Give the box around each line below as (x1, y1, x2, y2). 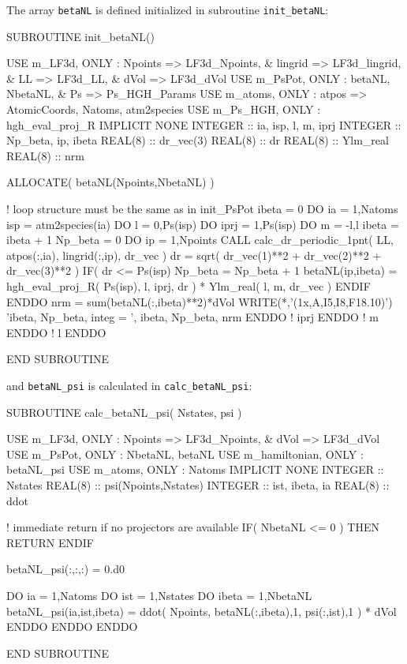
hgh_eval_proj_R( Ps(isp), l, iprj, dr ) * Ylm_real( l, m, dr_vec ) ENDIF (6, 277, 371, 294)
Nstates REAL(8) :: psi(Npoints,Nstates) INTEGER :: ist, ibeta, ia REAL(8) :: (6, 476, 390, 493)
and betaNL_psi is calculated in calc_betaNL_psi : (6, 377, 252, 393)
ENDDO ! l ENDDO (6, 324, 106, 340)
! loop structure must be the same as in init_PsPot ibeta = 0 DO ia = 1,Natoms (6, 201, 398, 216)
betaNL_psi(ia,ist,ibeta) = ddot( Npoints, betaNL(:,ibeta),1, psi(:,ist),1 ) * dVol (6, 602, 397, 619)
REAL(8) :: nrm (6, 147, 85, 163)
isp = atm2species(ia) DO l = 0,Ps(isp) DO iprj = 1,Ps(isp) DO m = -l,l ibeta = (6, 216, 399, 232)
